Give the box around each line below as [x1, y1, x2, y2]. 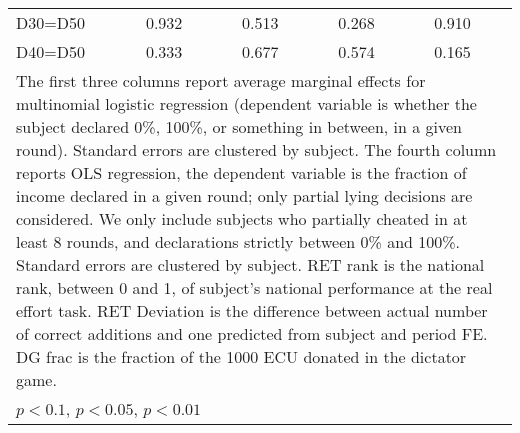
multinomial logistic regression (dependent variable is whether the [16, 92, 477, 115]
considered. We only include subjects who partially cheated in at [16, 207, 468, 230]
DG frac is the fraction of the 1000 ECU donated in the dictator [16, 345, 467, 368]
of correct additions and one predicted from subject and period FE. [16, 322, 488, 345]
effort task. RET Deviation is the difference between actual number [16, 299, 488, 322]
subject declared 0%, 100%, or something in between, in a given [16, 115, 463, 138]
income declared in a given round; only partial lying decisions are [16, 184, 473, 207]
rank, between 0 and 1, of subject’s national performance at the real [16, 276, 493, 299]
